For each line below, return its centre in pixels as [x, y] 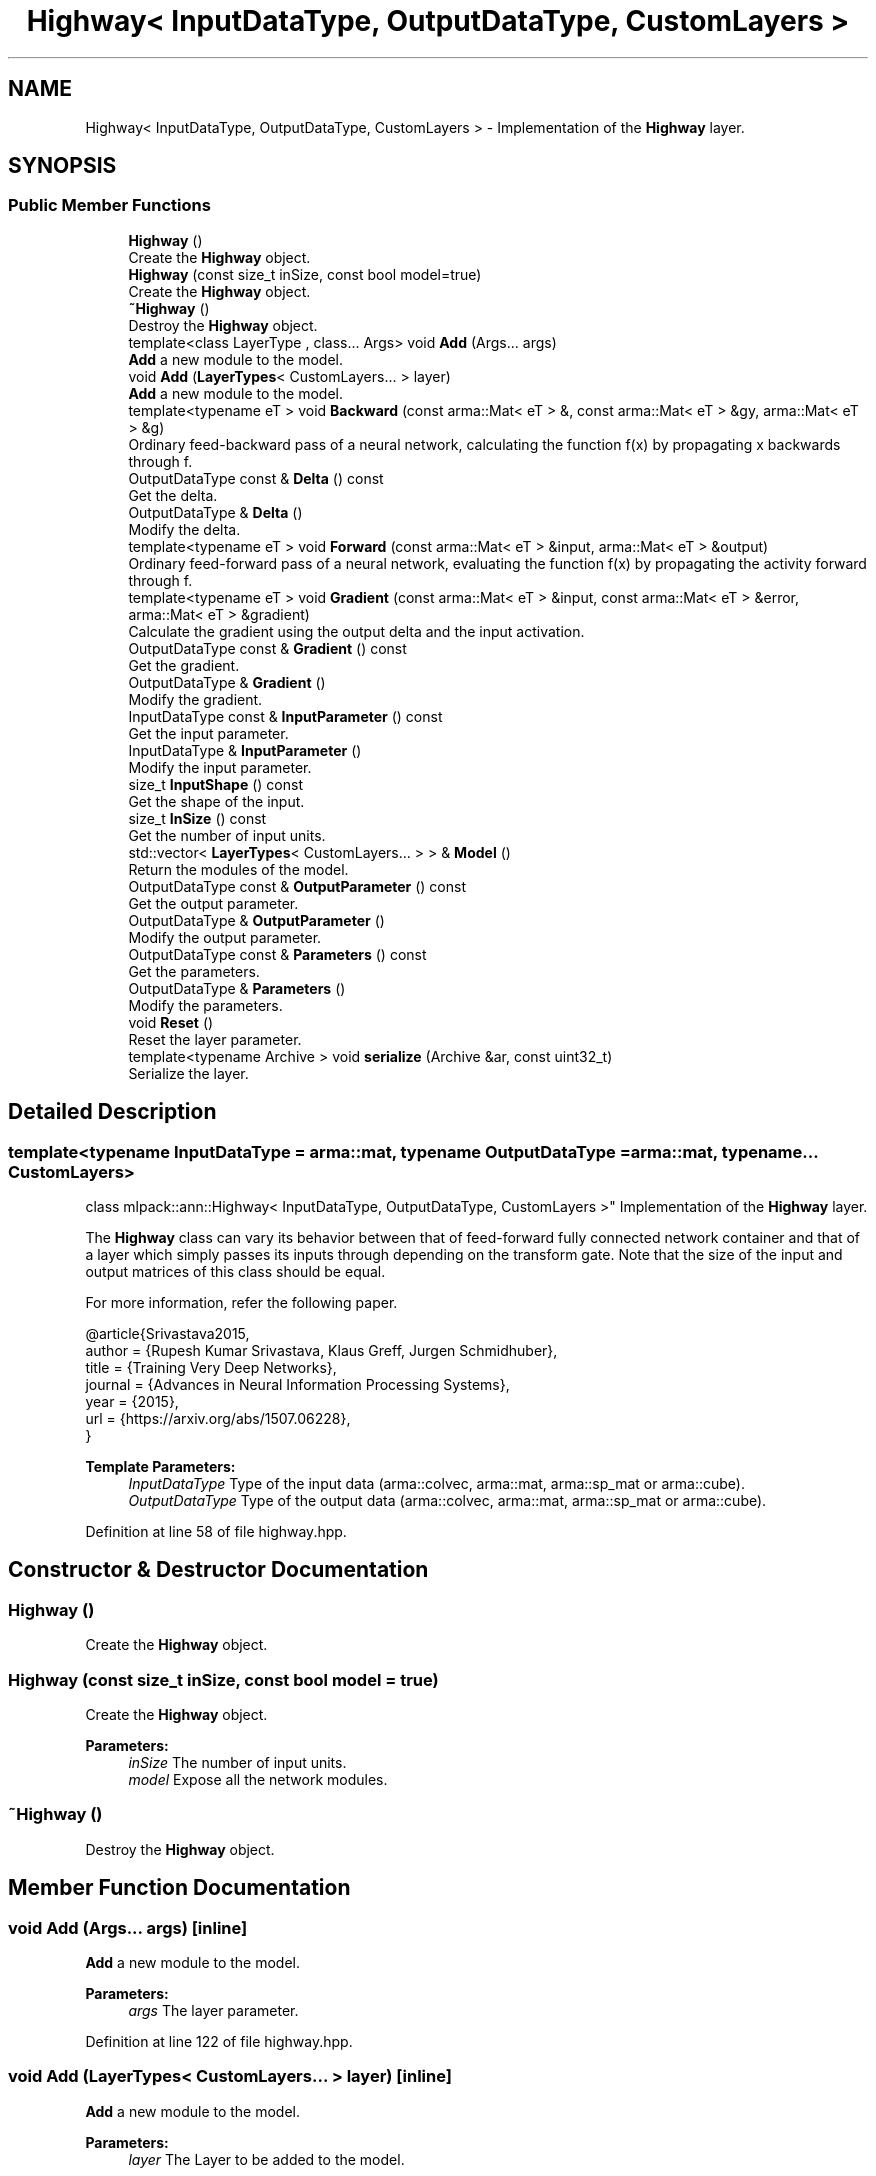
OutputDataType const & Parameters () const [277, 954]
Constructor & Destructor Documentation [218, 1570]
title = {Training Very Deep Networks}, [211, 1368]
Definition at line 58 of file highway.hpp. [216, 1532]
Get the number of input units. [227, 835]
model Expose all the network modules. [258, 1779]
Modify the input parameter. [220, 767]
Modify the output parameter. [225, 937]
